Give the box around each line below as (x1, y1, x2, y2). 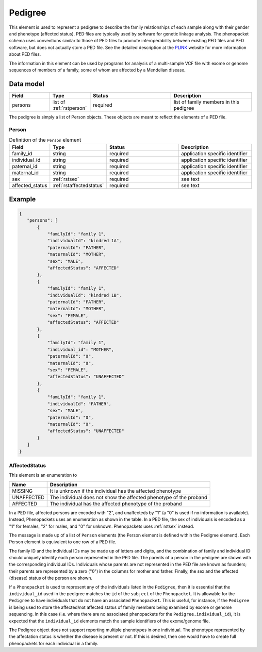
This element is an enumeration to (9, 472, 77, 478)
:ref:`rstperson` (52, 104, 87, 111)
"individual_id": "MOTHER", (47, 347, 114, 352)
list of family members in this (173, 99, 240, 105)
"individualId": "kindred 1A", (47, 238, 122, 244)
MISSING (12, 487, 33, 494)
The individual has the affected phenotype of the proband (49, 500, 182, 507)
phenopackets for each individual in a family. (9, 640, 98, 646)
